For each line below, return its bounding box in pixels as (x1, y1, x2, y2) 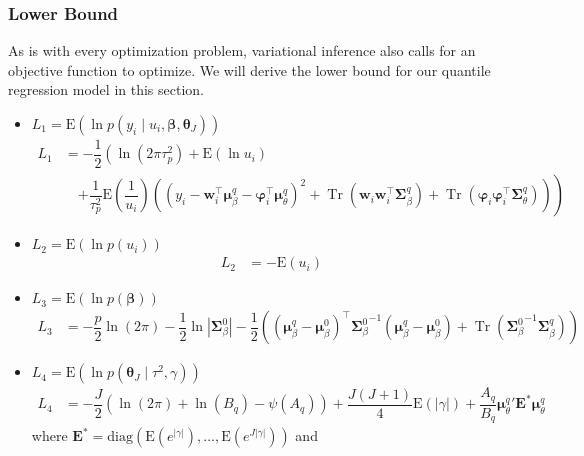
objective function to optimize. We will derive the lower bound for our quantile (8, 59, 491, 80)
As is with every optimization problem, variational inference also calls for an (8, 40, 476, 61)
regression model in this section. (8, 79, 204, 100)
